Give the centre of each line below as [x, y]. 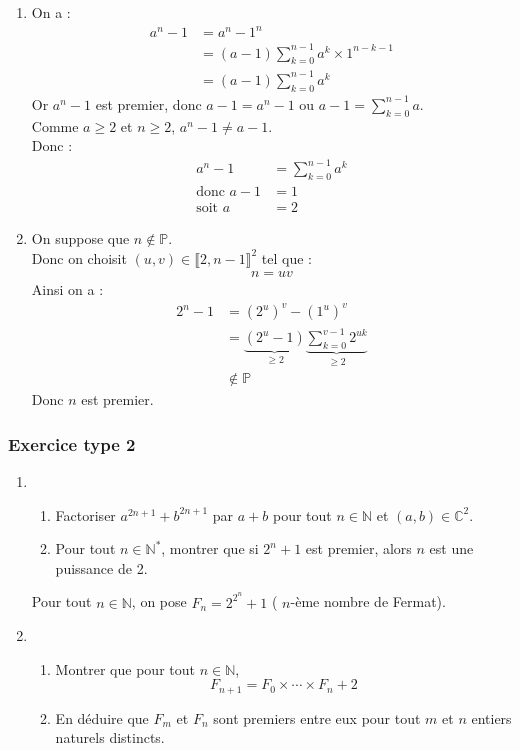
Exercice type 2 [72, 443]
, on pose [159, 601]
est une [451, 548]
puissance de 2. [101, 567]
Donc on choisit [79, 257]
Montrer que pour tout [125, 668]
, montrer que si [210, 548]
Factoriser [85, 514]
